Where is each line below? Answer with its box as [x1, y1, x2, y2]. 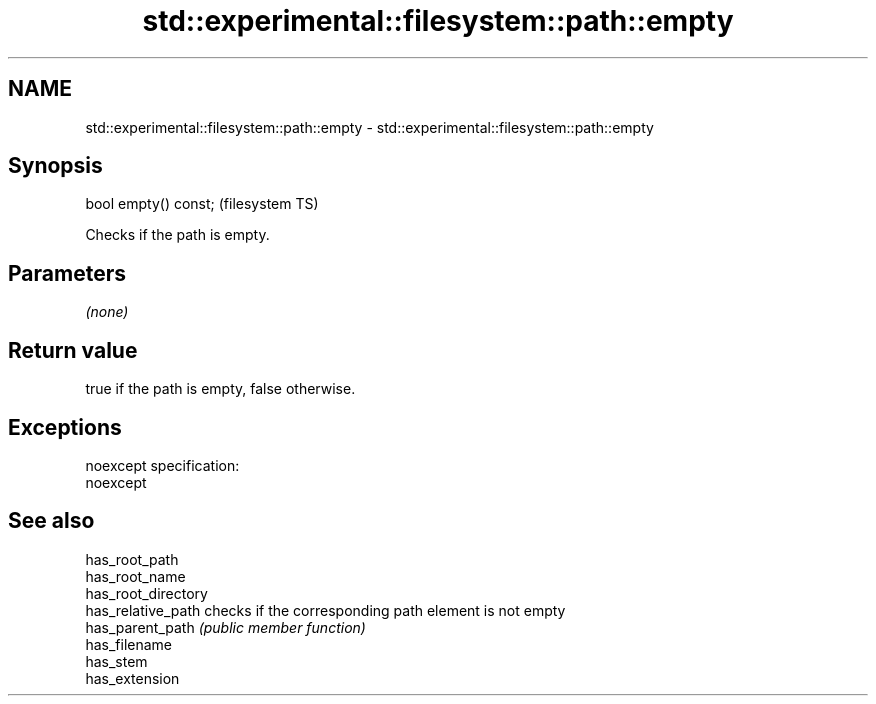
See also [8, 508, 95, 534]
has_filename [85, 635, 172, 653]
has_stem [85, 652, 148, 670]
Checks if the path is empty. [85, 226, 270, 244]
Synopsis [8, 153, 103, 179]
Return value [8, 337, 138, 363]
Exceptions [8, 414, 122, 440]
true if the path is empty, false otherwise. [85, 380, 356, 398]
